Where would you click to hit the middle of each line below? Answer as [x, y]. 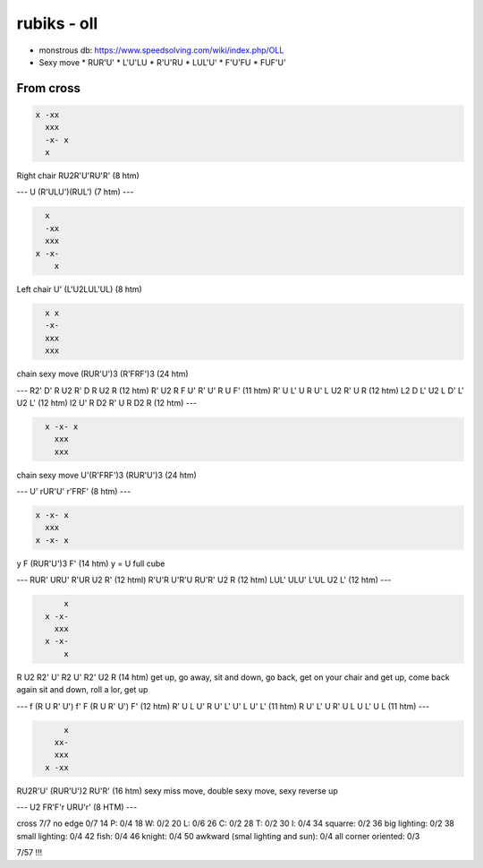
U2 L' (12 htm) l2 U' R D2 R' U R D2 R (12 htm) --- [106, 402]
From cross [48, 88]
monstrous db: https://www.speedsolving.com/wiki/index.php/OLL [161, 50]
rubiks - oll [57, 23]
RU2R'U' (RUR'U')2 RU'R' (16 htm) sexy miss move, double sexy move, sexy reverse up [178, 791]
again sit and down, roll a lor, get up [82, 690]
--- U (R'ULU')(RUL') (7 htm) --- [75, 192]
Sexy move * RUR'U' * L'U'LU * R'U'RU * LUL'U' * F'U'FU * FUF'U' [162, 62]
